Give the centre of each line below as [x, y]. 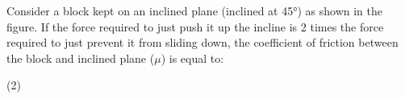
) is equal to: [192, 58]
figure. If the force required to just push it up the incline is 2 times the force [195, 26]
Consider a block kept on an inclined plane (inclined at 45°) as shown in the [194, 10]
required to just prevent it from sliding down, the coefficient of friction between [202, 42]
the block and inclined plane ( [81, 58]
